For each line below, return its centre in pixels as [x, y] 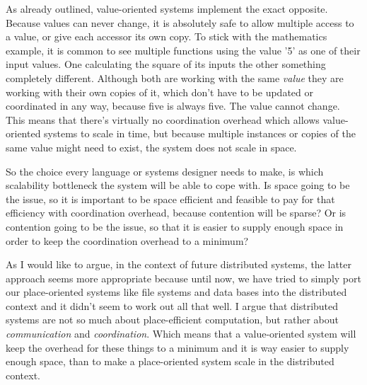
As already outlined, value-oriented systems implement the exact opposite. [167, 8]
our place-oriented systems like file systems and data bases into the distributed [176, 292]
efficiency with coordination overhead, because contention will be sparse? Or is [176, 213]
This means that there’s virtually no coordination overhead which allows [163, 119]
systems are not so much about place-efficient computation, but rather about [172, 320]
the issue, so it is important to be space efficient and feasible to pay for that [170, 199]
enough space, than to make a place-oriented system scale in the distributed [170, 361]
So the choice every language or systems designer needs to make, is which [165, 171]
